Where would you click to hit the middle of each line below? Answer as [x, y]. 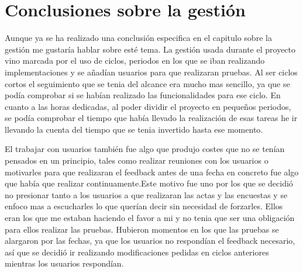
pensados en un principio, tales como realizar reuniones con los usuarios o [137, 160]
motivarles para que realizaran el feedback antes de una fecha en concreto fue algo [152, 172]
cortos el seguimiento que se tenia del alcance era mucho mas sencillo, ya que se [147, 83]
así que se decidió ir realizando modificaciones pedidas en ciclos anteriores [137, 252]
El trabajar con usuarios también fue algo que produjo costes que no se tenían [145, 149]
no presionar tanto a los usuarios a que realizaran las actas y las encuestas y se [146, 194]
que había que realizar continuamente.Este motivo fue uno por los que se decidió [149, 183]
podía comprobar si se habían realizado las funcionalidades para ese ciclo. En [143, 95]
